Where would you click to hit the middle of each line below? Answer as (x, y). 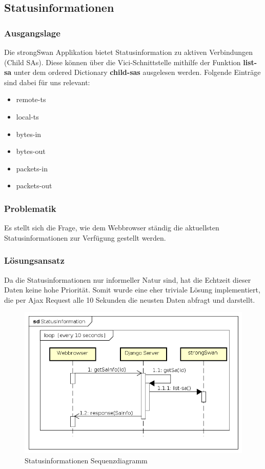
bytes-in (29, 134)
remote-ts (31, 99)
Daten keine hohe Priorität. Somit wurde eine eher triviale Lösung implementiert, (132, 290)
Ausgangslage (32, 33)
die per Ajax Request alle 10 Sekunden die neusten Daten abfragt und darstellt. (130, 299)
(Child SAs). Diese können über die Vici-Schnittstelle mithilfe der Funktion (123, 62)
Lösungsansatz (34, 260)
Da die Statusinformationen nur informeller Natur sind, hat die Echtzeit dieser (128, 279)
